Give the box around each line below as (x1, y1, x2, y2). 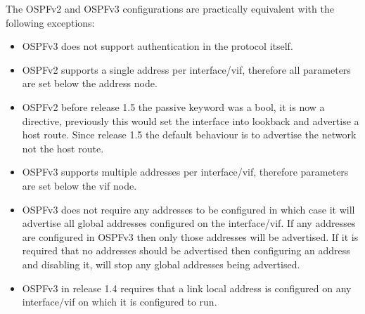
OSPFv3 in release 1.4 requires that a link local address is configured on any (22, 280, 352, 295)
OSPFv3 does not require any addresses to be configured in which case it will (22, 202, 355, 216)
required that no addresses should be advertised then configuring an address (22, 243, 350, 258)
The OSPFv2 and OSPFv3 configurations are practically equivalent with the (6, 1, 334, 15)
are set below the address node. (22, 76, 158, 91)
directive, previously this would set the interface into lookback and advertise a (22, 113, 359, 128)
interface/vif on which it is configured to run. (22, 294, 217, 309)
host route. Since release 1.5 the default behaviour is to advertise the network (22, 127, 357, 142)
